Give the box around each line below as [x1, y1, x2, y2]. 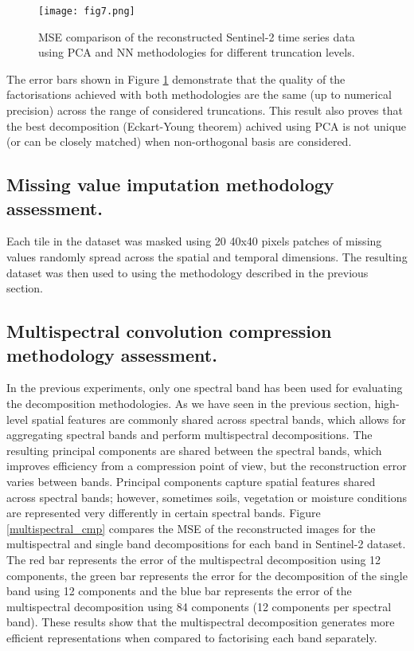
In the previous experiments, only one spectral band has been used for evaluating [6, 379, 403, 396]
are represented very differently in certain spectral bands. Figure [6, 504, 321, 521]
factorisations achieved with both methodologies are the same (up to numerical [6, 86, 392, 103]
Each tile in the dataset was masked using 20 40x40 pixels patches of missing [6, 233, 382, 249]
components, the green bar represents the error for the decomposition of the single [6, 567, 408, 583]
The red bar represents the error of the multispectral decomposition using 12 [6, 551, 381, 567]
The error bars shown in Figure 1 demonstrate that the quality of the [6, 70, 346, 87]
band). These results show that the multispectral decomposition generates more [6, 614, 395, 630]
